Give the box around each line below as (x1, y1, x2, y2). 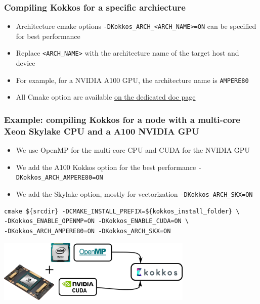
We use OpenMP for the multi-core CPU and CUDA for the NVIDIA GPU (16, 145, 250, 155)
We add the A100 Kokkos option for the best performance (16, 161, 196, 172)
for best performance (16, 30, 80, 41)
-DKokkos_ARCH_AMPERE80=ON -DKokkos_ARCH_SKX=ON (4, 227, 171, 235)
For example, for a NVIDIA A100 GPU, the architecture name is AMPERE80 (16, 74, 249, 85)
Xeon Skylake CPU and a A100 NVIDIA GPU (4, 124, 199, 137)
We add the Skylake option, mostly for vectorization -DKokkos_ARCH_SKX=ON (16, 189, 253, 199)
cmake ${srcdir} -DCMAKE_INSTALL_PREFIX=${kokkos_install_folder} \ (4, 207, 240, 215)
